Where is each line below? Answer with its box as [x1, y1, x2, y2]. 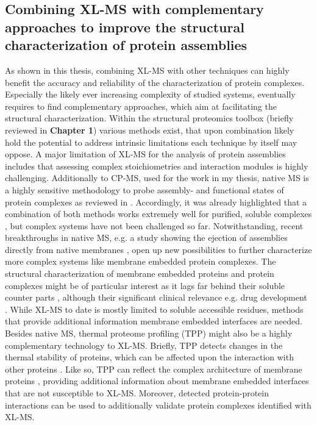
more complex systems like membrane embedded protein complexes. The [5, 255, 276, 268]
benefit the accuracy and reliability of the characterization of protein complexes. [5, 76, 305, 88]
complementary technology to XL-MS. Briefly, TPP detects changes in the [5, 338, 283, 351]
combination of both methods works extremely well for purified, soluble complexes [5, 207, 312, 220]
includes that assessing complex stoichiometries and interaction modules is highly [5, 159, 308, 172]
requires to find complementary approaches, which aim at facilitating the [5, 99, 277, 112]
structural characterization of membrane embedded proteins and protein [5, 267, 274, 280]
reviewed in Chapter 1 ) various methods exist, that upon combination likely [5, 123, 294, 136]
